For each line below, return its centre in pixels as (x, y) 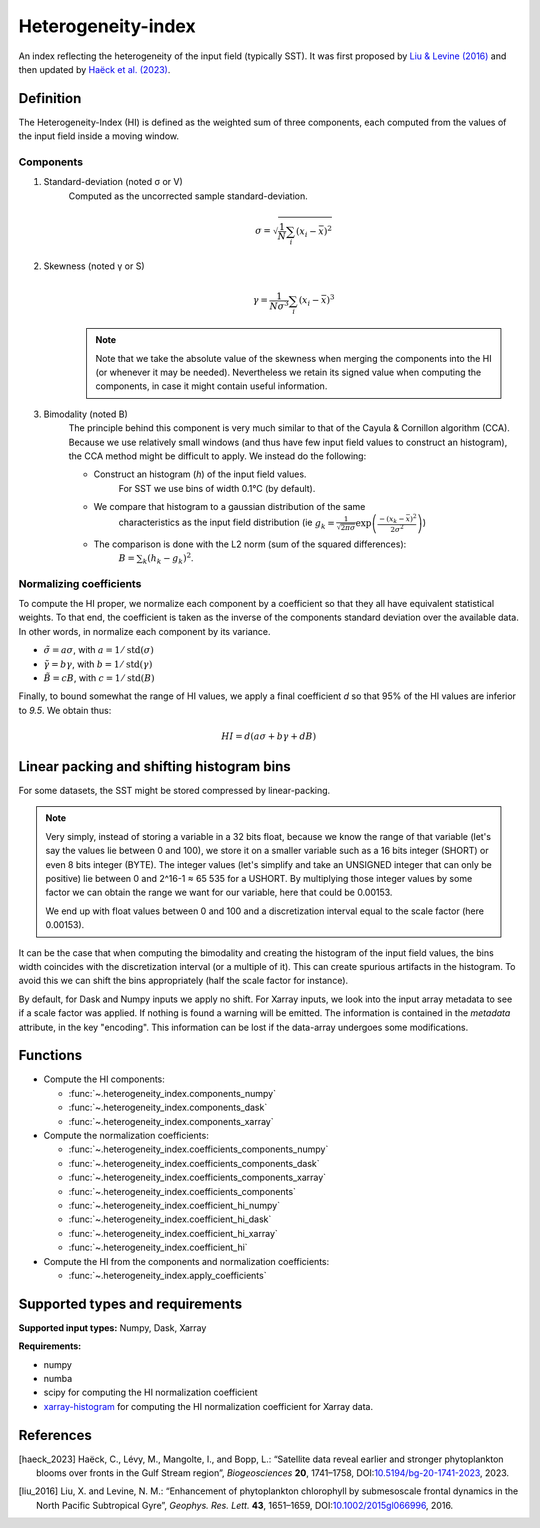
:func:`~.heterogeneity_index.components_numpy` (172, 1093)
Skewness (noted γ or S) (94, 266)
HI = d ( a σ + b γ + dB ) (269, 736)
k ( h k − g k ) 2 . (168, 558)
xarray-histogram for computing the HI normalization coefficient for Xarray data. (208, 1406)
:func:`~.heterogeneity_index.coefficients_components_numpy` (198, 1149)
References (55, 1435)
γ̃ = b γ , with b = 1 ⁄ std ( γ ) (98, 664)
